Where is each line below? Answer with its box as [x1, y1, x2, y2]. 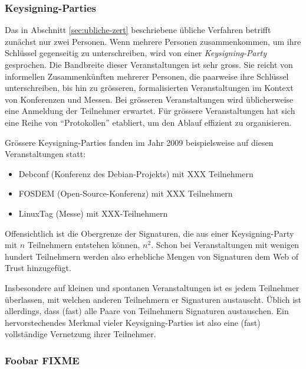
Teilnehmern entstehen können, [27, 239, 140, 251]
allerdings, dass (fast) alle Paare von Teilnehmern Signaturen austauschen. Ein [5, 305, 289, 317]
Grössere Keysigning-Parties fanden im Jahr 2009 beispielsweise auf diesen [5, 136, 274, 148]
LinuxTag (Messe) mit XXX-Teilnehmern [18, 207, 168, 219]
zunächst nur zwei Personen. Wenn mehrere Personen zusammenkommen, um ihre [5, 35, 301, 47]
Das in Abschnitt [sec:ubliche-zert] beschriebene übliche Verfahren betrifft [5, 24, 271, 36]
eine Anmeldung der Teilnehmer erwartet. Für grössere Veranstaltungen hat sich [5, 105, 295, 117]
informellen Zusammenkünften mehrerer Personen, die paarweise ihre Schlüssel [5, 70, 289, 82]
